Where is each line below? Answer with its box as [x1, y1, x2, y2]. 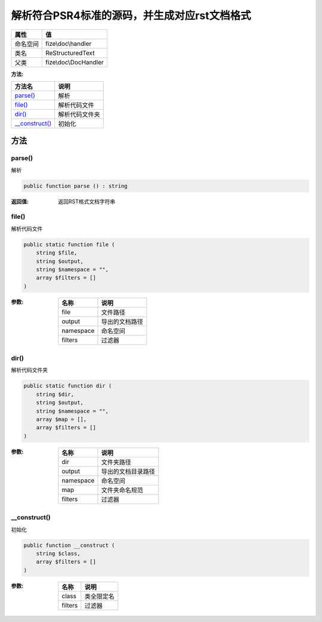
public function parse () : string [23, 182, 128, 189]
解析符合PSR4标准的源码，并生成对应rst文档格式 [11, 9, 252, 22]
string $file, [36, 249, 78, 256]
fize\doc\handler [45, 39, 92, 48]
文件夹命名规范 [101, 486, 143, 494]
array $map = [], [36, 416, 87, 423]
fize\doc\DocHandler [45, 58, 104, 66]
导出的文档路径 [101, 317, 143, 326]
